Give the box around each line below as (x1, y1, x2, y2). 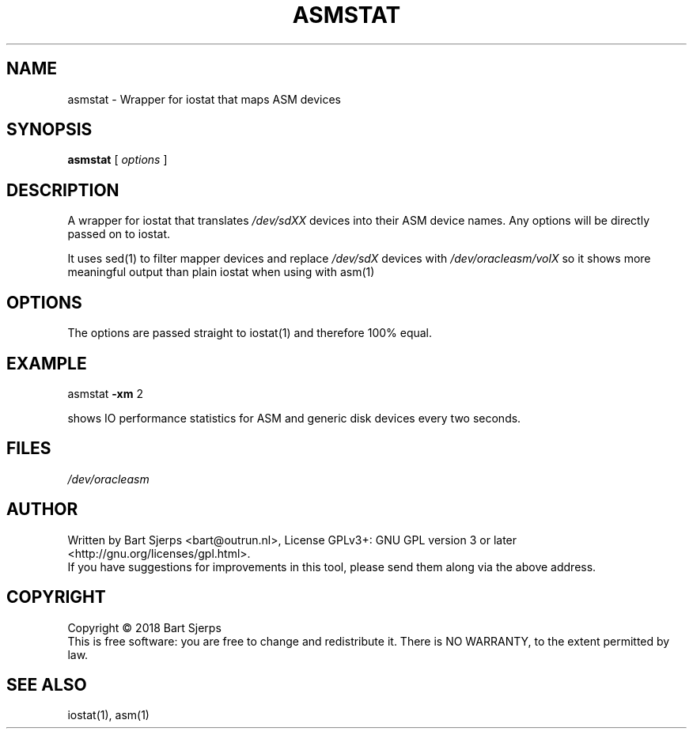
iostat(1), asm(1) (67, 708, 150, 722)
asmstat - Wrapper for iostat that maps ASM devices (67, 92, 341, 106)
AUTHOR (6, 499, 78, 520)
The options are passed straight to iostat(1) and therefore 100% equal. (67, 326, 433, 340)
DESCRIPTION (6, 180, 119, 200)
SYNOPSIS (6, 119, 93, 140)
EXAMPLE (6, 353, 87, 373)
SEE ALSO (6, 674, 87, 695)
